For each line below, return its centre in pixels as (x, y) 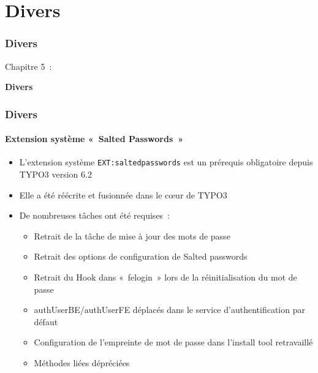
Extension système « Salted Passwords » (94, 139)
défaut (46, 321)
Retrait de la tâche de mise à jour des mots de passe (132, 235)
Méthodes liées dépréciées (82, 363)
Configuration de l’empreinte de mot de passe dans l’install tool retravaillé (173, 342)
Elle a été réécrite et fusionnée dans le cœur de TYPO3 (123, 194)
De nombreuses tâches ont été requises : (95, 215)
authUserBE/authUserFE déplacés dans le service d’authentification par (169, 310)
